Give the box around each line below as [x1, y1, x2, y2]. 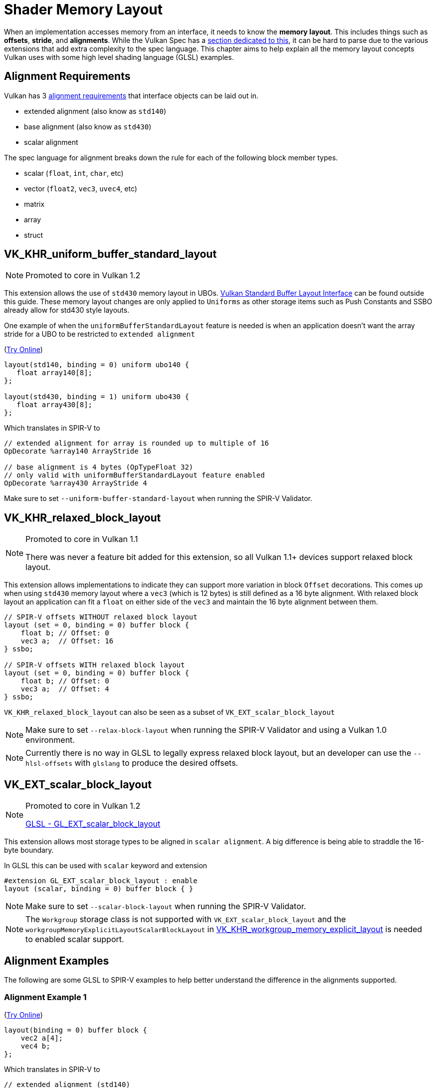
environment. [25, 735, 75, 745]
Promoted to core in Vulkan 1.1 [25, 534, 138, 544]
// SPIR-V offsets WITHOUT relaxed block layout [4, 613, 198, 621]
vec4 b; [20, 1042, 50, 1050]
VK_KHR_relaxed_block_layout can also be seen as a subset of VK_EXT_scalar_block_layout [4, 708, 335, 717]
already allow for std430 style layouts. [4, 306, 130, 315]
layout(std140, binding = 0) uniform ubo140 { [4, 361, 189, 369]
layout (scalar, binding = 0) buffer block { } [4, 885, 194, 893]
